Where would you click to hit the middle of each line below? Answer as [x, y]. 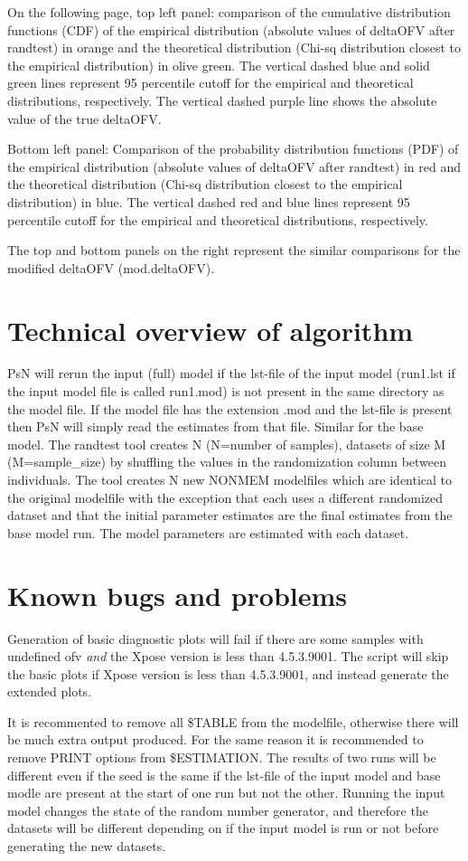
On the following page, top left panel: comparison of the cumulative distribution [229, 12]
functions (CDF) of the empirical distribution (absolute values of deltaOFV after [231, 29]
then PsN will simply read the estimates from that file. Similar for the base [215, 426]
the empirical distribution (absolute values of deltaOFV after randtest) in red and [234, 166]
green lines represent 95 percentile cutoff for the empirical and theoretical [211, 83]
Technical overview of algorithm [211, 330]
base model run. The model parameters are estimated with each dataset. [208, 532]
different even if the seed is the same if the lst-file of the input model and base [224, 775]
